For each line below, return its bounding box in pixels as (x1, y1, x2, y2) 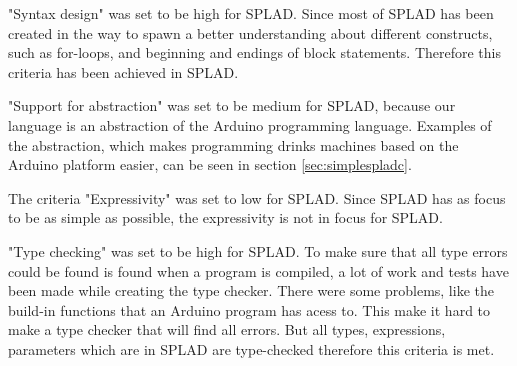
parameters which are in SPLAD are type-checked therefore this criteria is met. (8, 338, 495, 359)
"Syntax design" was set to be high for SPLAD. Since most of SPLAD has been (8, 3, 494, 23)
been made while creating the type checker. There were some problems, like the (8, 280, 494, 301)
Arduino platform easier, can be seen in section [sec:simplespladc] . (8, 154, 412, 175)
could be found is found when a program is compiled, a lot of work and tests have (8, 260, 509, 281)
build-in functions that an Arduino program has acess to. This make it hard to (8, 299, 491, 320)
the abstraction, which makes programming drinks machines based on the (8, 134, 459, 155)
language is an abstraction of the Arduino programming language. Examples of (8, 114, 492, 135)
